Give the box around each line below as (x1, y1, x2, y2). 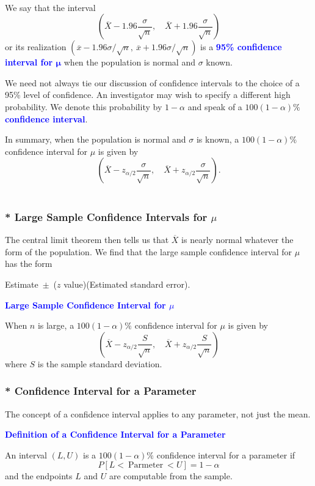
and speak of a (187, 100, 242, 113)
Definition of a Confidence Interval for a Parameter (5, 428, 226, 441)
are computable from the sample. (109, 469, 233, 482)
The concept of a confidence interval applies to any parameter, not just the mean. (5, 407, 311, 420)
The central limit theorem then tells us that (5, 233, 169, 246)
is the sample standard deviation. (37, 357, 162, 370)
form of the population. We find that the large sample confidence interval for (5, 245, 292, 258)
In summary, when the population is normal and (5, 133, 186, 146)
